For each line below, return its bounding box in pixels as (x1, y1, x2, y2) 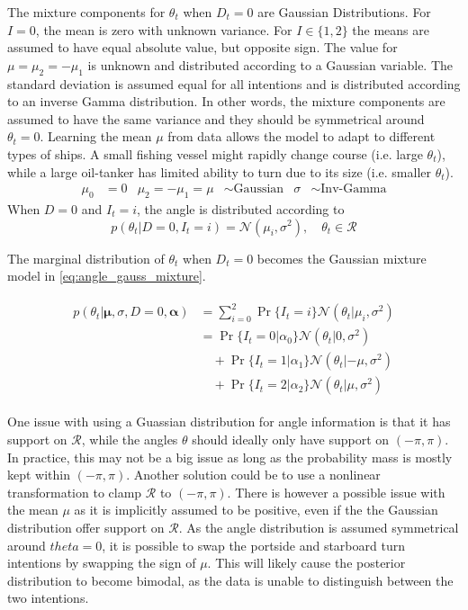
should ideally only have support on (192, 430, 390, 448)
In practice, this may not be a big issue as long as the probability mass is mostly (7, 447, 453, 466)
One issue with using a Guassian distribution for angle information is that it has (7, 412, 451, 431)
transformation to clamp (7, 482, 142, 501)
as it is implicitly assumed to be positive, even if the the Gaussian (74, 500, 438, 519)
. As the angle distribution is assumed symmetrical (178, 517, 459, 536)
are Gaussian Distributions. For (257, 3, 431, 21)
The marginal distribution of (7, 248, 165, 267)
